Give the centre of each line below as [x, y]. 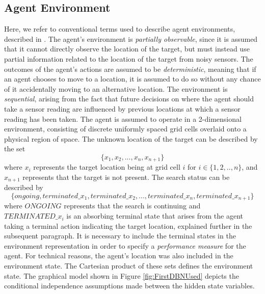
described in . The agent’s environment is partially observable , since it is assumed [131, 38]
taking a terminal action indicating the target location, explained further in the [128, 225]
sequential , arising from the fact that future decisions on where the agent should [129, 99]
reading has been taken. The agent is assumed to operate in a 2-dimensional [123, 118]
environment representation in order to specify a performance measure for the [125, 245]
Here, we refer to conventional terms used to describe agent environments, [120, 29]
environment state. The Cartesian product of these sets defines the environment [129, 266]
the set [15, 149]
